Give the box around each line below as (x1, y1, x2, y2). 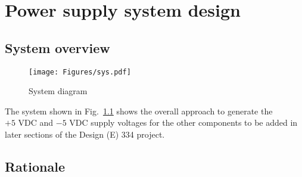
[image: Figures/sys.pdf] (29, 67, 131, 76)
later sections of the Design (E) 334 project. (5, 128, 165, 141)
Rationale (5, 157, 65, 175)
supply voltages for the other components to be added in (91, 116, 298, 129)
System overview (5, 38, 110, 57)
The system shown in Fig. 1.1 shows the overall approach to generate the (5, 104, 273, 117)
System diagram (29, 85, 88, 97)
